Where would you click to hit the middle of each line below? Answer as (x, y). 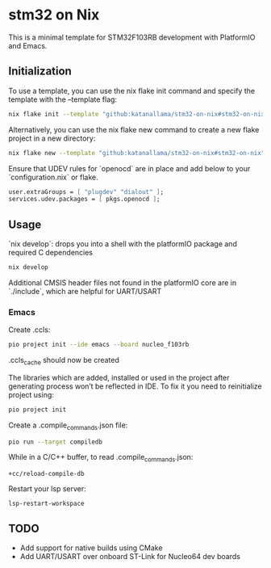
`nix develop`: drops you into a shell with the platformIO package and (123, 244)
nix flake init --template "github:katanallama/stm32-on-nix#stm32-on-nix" (138, 114)
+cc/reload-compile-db (46, 474)
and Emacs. (28, 45)
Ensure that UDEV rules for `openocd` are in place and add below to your (129, 168)
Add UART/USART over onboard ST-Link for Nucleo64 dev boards (130, 557)
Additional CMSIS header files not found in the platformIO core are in (122, 282)
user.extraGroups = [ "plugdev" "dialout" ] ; (86, 191)
